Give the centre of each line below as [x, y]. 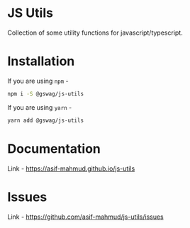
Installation [41, 61]
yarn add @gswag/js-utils [45, 120]
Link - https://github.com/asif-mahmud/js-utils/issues [86, 217]
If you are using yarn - [40, 107]
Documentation [54, 148]
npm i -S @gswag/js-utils [45, 93]
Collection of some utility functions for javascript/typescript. [95, 33]
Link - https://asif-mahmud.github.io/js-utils [71, 169]
